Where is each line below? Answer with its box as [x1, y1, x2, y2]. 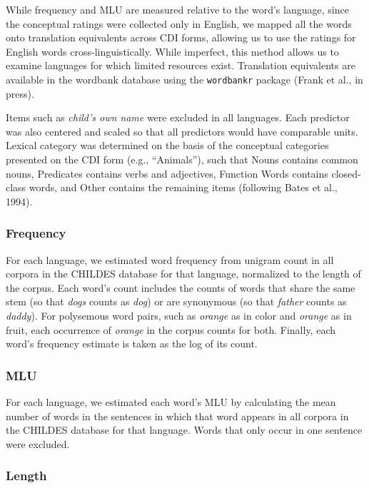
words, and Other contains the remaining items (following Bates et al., [29, 180, 338, 195]
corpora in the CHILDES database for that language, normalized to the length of [6, 266, 361, 281]
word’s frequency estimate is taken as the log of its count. [6, 336, 258, 351]
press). [6, 86, 34, 101]
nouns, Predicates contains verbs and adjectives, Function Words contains [6, 166, 328, 181]
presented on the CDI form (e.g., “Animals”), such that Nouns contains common [6, 152, 358, 166]
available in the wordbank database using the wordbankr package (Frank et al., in [6, 71, 363, 86]
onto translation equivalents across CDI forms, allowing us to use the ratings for [6, 30, 356, 45]
